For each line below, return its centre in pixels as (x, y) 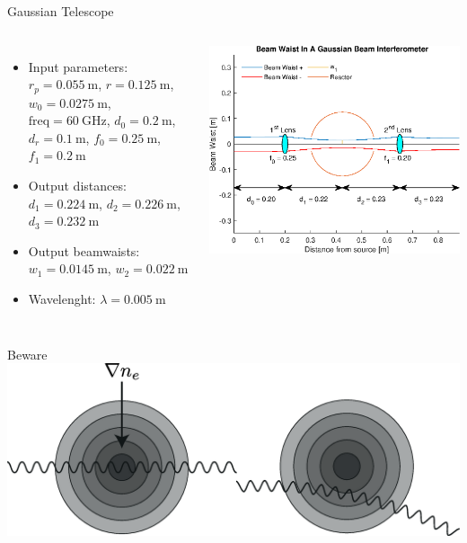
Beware (27, 354)
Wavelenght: (62, 298)
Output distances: (77, 186)
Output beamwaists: (84, 250)
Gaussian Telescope (61, 11)
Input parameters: (78, 66)
